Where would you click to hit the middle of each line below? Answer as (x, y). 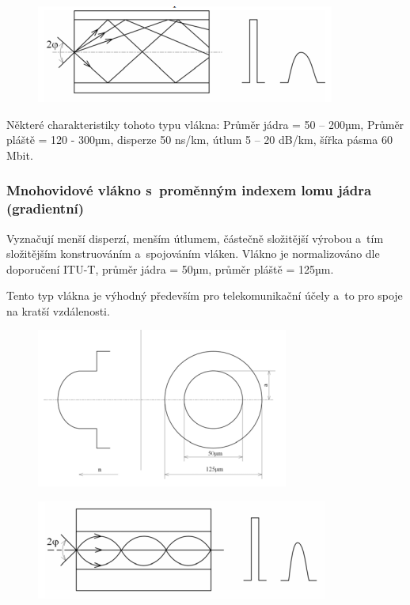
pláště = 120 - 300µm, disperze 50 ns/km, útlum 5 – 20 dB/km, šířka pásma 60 (199, 140)
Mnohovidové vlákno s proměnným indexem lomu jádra (189, 190)
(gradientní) (46, 208)
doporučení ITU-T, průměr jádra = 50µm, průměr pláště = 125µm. (170, 268)
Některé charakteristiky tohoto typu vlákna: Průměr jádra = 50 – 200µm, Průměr (205, 124)
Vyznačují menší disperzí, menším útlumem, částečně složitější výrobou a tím (195, 238)
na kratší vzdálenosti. (58, 310)
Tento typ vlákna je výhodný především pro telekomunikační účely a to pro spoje (205, 295)
